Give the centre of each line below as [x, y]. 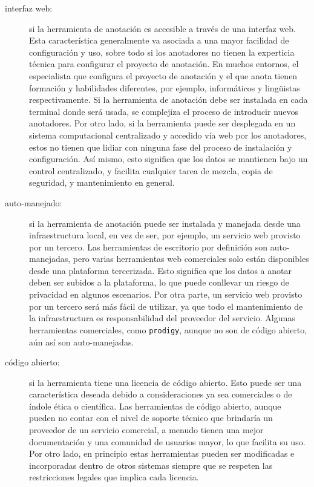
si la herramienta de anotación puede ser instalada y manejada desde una [165, 223]
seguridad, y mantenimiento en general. [102, 182]
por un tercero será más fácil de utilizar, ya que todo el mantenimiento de [166, 306]
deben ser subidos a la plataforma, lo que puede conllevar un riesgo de [159, 282]
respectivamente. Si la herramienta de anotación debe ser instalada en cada [168, 100]
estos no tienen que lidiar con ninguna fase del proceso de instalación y [161, 147]
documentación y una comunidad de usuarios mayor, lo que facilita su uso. [167, 441]
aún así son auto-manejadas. [82, 342]
